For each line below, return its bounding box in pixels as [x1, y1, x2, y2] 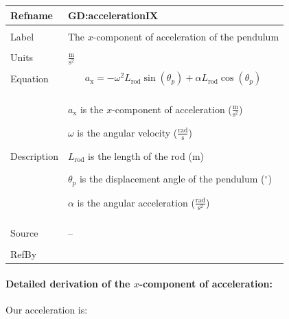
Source [10, 226, 38, 240]
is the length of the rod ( [88, 148, 192, 163]
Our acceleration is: [5, 303, 88, 317]
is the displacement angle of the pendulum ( [79, 172, 265, 186]
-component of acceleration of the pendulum [93, 29, 279, 43]
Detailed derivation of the [5, 276, 130, 291]
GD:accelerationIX [67, 8, 159, 22]
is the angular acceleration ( [77, 195, 195, 209]
